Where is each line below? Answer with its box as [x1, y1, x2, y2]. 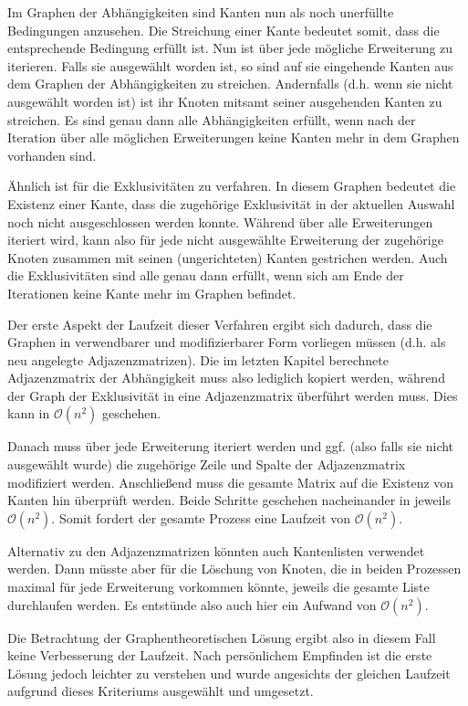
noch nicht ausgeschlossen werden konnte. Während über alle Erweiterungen [7, 212, 433, 231]
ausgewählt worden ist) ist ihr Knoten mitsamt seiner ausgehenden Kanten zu [7, 91, 442, 111]
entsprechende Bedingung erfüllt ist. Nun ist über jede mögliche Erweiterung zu [7, 38, 453, 58]
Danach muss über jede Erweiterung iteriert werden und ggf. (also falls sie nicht [7, 437, 454, 456]
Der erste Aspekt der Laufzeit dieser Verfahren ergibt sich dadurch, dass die [7, 314, 432, 333]
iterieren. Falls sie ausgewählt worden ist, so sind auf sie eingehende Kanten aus [7, 56, 453, 75]
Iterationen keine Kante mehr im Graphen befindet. [7, 283, 296, 302]
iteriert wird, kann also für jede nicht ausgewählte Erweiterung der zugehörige [7, 230, 443, 249]
